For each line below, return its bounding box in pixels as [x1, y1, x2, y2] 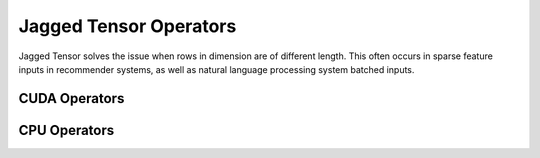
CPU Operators [18, 121, 115, 139]
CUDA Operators [18, 90, 125, 107]
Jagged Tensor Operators [18, 15, 237, 37]
